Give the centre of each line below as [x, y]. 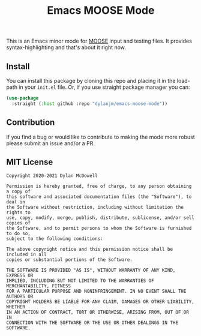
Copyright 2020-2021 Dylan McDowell [52, 176]
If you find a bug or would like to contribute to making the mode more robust [100, 137]
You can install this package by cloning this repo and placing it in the [91, 81]
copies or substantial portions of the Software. [70, 260]
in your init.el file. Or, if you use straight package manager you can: [104, 87]
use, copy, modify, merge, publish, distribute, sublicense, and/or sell [100, 218]
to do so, [19, 234]
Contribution [31, 123]
